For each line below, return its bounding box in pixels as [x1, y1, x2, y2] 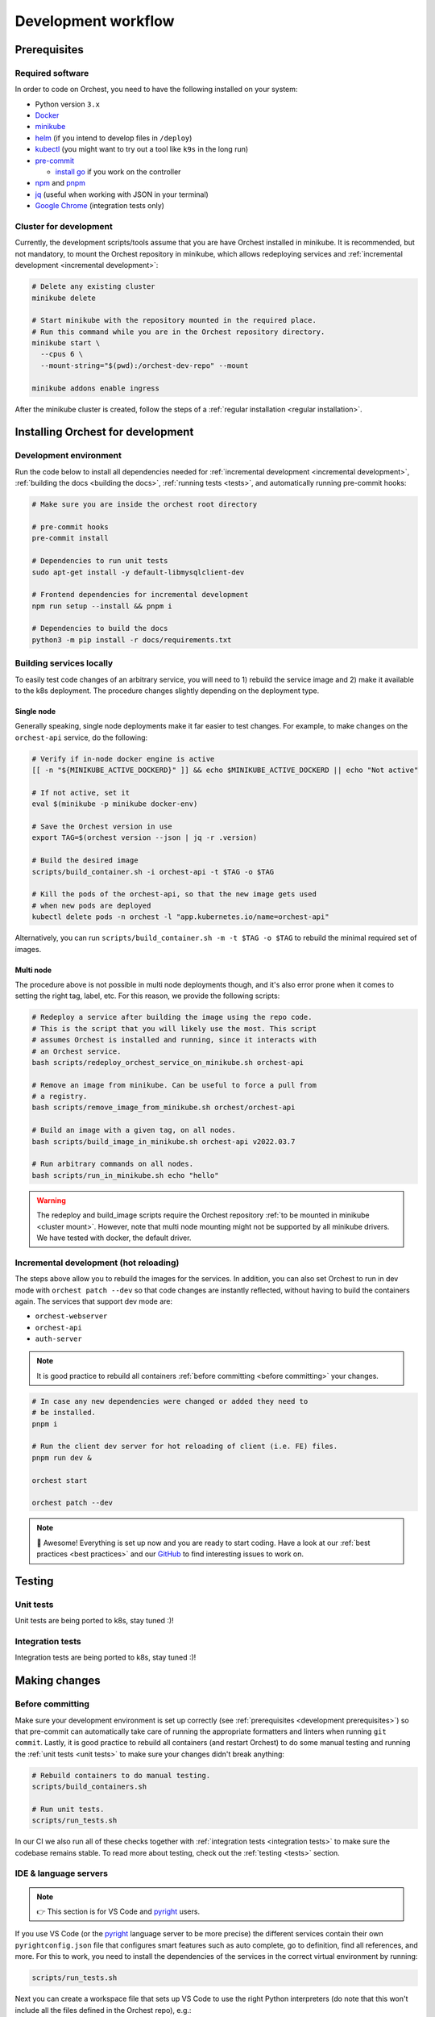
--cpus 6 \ [40, 349, 84, 359]
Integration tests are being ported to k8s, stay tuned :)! [14, 1652, 197, 1662]
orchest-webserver [35, 1312, 108, 1321]
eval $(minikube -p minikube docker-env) [31, 800, 198, 808]
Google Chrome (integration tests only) [35, 201, 165, 211]
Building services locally [14, 658, 114, 669]
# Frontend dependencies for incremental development [31, 590, 249, 599]
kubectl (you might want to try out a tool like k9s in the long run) [35, 144, 249, 154]
